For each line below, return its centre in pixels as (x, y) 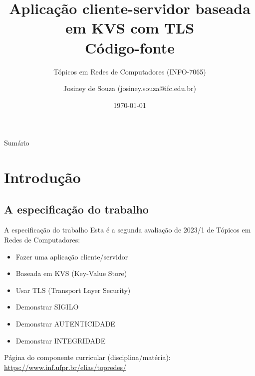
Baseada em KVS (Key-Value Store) (71, 273)
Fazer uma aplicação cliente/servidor (72, 256)
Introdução (42, 177)
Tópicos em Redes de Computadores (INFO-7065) (130, 71)
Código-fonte (130, 47)
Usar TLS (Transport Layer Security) (73, 290)
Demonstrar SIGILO (47, 307)
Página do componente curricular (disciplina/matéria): (87, 357)
